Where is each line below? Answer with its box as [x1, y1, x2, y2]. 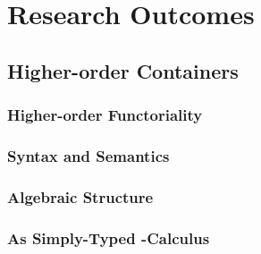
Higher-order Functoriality [7, 104, 203, 126]
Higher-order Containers [7, 56, 239, 84]
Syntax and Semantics [7, 144, 170, 166]
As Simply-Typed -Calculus [7, 226, 210, 249]
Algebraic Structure [7, 185, 154, 207]
